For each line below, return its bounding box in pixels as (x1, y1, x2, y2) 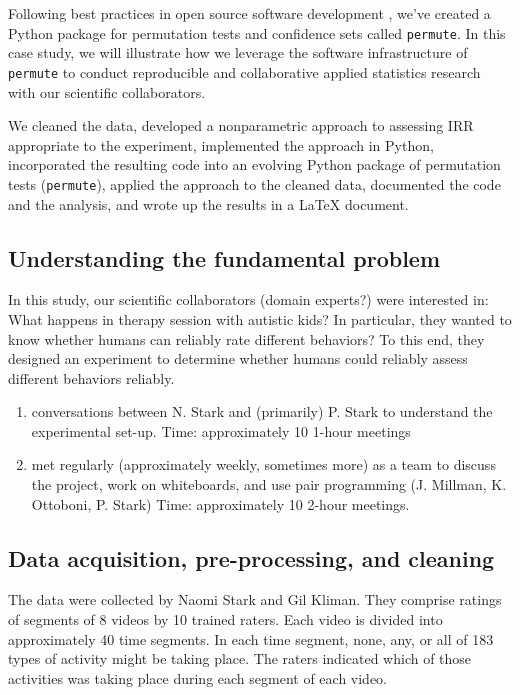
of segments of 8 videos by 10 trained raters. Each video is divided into (8, 609, 443, 630)
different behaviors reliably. (8, 367, 175, 388)
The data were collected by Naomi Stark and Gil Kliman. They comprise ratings (8, 589, 502, 610)
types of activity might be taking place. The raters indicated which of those (8, 648, 472, 669)
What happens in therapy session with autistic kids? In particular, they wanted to (8, 308, 512, 329)
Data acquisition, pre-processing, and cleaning (8, 542, 495, 573)
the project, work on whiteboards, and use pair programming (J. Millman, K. (31, 474, 507, 495)
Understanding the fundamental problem (8, 242, 441, 273)
